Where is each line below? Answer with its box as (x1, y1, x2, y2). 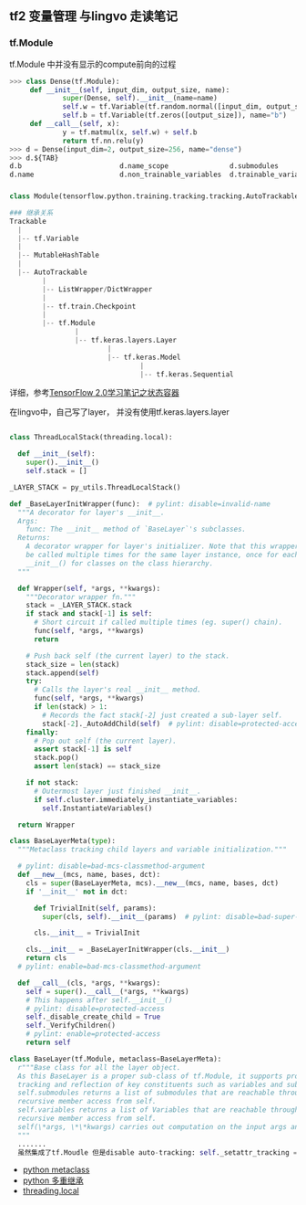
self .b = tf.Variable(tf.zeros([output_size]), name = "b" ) (62, 111, 287, 121)
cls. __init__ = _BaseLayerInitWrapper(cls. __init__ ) (25, 945, 230, 955)
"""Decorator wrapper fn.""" (25, 592, 137, 601)
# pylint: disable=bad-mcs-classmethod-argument (17, 861, 206, 871)
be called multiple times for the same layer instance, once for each (25, 551, 300, 560)
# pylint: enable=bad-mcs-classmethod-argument (17, 962, 202, 971)
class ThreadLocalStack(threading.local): (9, 433, 173, 442)
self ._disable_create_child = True (25, 1012, 161, 1021)
